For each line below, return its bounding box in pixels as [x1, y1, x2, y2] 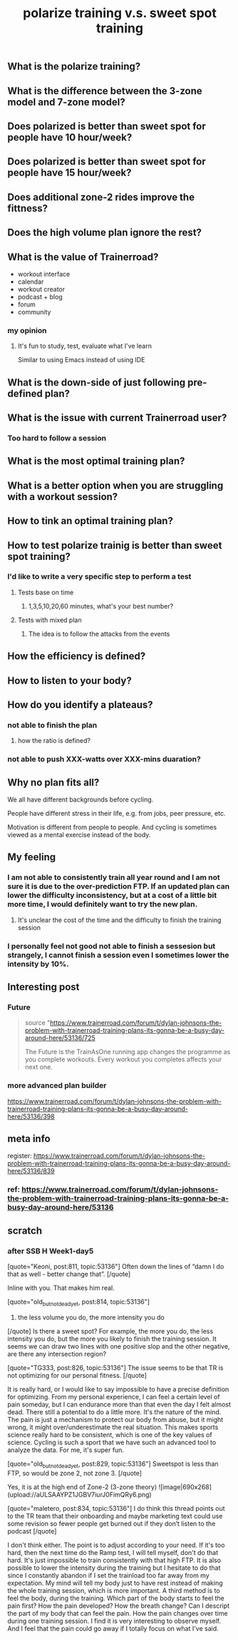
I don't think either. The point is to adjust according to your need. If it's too [7, 1541, 225, 1549]
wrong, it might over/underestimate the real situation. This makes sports [7, 1423, 219, 1431]
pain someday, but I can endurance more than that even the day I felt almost [7, 1400, 232, 1409]
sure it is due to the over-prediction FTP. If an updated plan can [7, 881, 230, 891]
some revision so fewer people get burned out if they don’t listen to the [7, 1519, 216, 1528]
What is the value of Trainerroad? [7, 251, 159, 263]
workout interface [17, 269, 71, 278]
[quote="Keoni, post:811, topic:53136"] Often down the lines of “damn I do [7, 1262, 224, 1271]
